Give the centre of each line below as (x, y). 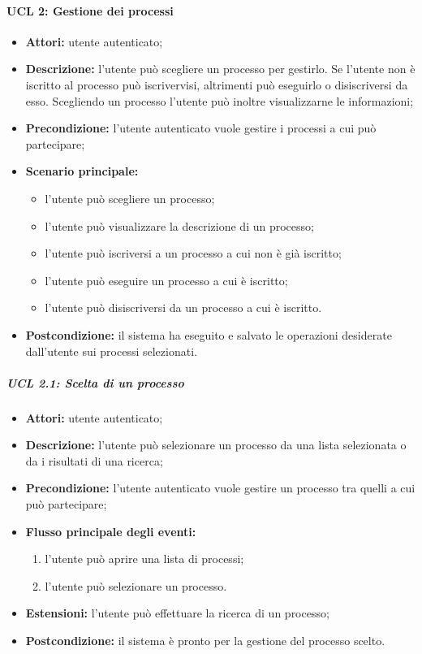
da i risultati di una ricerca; (94, 460)
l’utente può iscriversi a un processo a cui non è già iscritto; (193, 253)
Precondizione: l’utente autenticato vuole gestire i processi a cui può (201, 128)
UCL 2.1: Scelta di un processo (95, 382)
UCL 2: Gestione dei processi (90, 10)
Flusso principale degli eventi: (111, 531)
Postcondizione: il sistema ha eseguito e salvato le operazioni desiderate (209, 334)
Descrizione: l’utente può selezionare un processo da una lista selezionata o (216, 445)
